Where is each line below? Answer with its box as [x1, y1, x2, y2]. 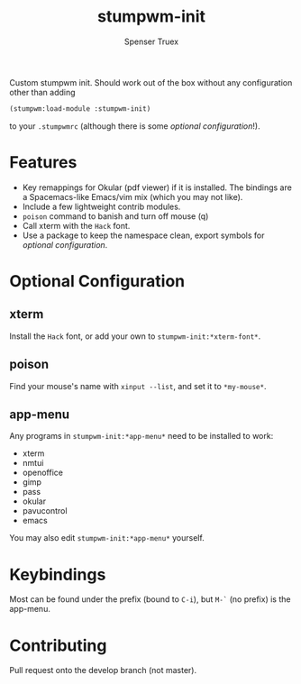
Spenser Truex [123, 36, 179, 47]
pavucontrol [22, 506, 68, 516]
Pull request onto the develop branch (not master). [9, 665, 196, 676]
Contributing [9, 635, 107, 655]
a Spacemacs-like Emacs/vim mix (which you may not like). [22, 191, 243, 202]
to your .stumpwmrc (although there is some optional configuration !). [9, 120, 260, 132]
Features [9, 152, 78, 172]
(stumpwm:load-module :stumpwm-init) [9, 104, 151, 114]
